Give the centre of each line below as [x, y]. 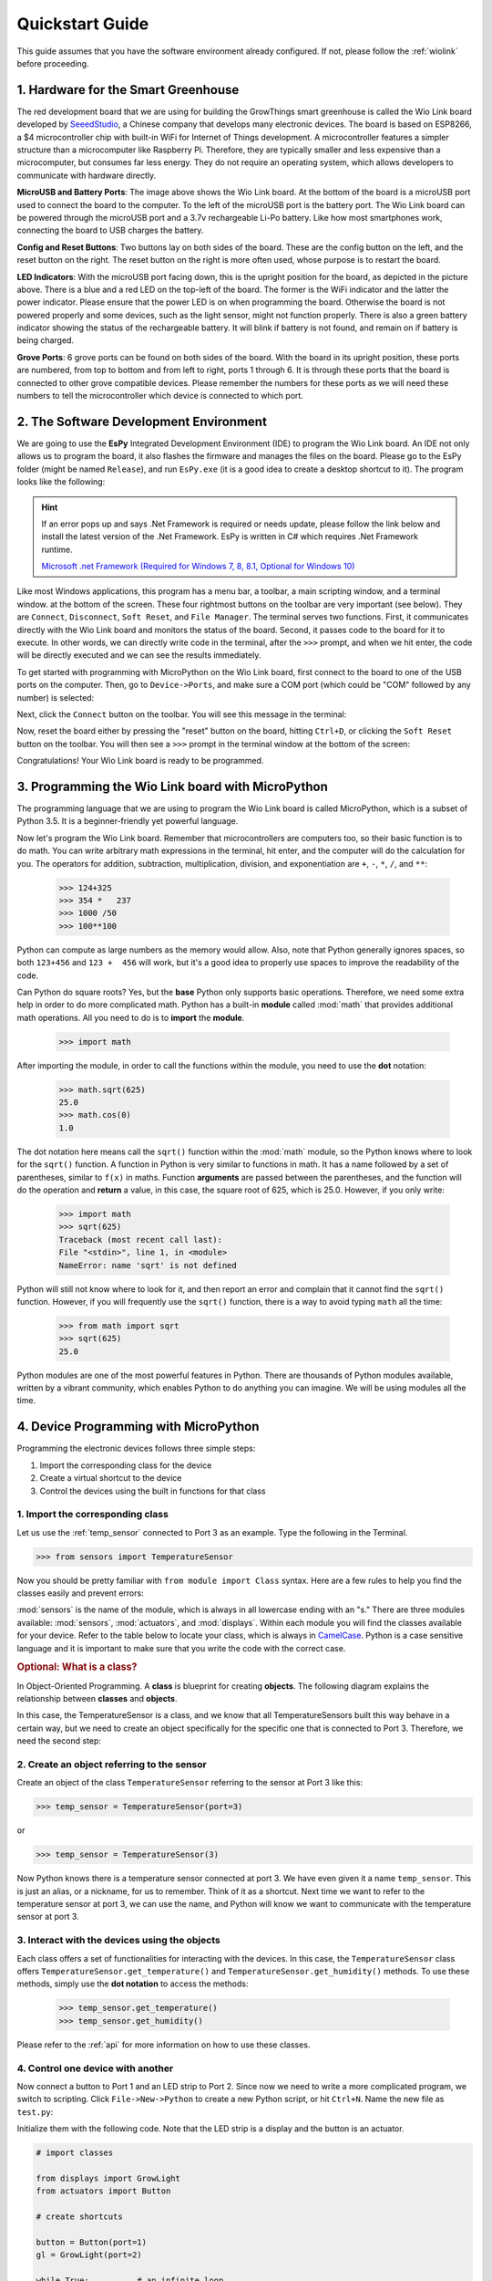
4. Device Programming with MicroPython [138, 1427]
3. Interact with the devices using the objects [118, 1941]
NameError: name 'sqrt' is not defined [148, 1265]
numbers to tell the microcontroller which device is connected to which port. [160, 396]
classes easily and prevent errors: [81, 1593]
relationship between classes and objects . [97, 1699]
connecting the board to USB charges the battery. [110, 230]
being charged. [46, 340]
